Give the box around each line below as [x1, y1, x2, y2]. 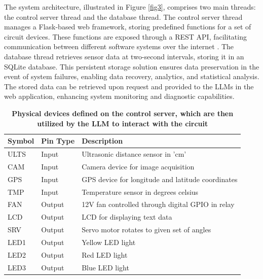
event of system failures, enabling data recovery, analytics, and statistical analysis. [4, 71, 259, 82]
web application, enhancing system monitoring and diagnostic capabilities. [4, 91, 235, 101]
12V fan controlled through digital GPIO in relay [82, 199, 235, 210]
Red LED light [82, 249, 128, 260]
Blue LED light [82, 262, 129, 272]
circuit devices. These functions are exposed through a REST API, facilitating [4, 31, 247, 42]
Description [82, 135, 123, 146]
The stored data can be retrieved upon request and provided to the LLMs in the [4, 81, 254, 91]
